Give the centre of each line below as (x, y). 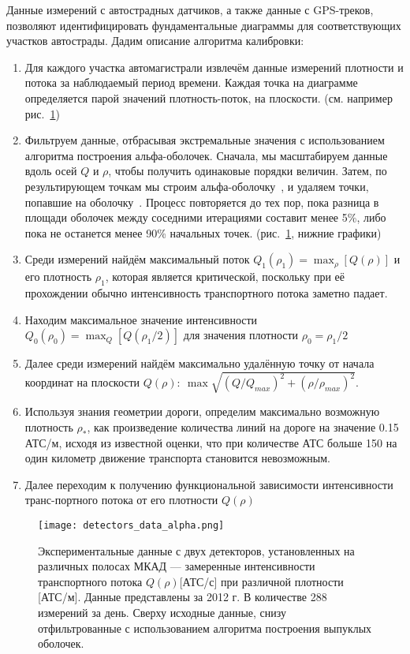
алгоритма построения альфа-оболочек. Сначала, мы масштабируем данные (206, 155)
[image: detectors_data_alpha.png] (131, 525)
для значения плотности (241, 335)
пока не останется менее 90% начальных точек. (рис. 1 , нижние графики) (203, 232)
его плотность (58, 277)
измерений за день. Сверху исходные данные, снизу (162, 613)
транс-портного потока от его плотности (121, 500)
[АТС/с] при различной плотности (261, 581)
